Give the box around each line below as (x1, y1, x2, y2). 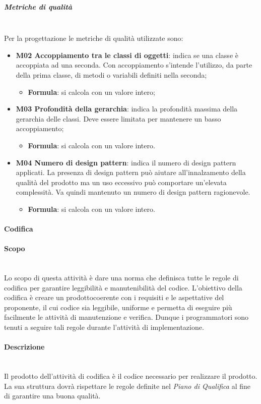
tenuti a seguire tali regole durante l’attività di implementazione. (4, 322, 204, 332)
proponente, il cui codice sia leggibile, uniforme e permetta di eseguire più (4, 302, 232, 312)
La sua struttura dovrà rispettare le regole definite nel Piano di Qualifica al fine (4, 380, 250, 391)
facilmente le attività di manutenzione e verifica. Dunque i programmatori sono (4, 312, 248, 322)
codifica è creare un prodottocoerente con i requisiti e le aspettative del (4, 292, 224, 303)
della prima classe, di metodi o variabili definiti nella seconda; (16, 69, 207, 80)
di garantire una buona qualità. (4, 390, 101, 401)
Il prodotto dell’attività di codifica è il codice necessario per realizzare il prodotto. (4, 371, 257, 381)
